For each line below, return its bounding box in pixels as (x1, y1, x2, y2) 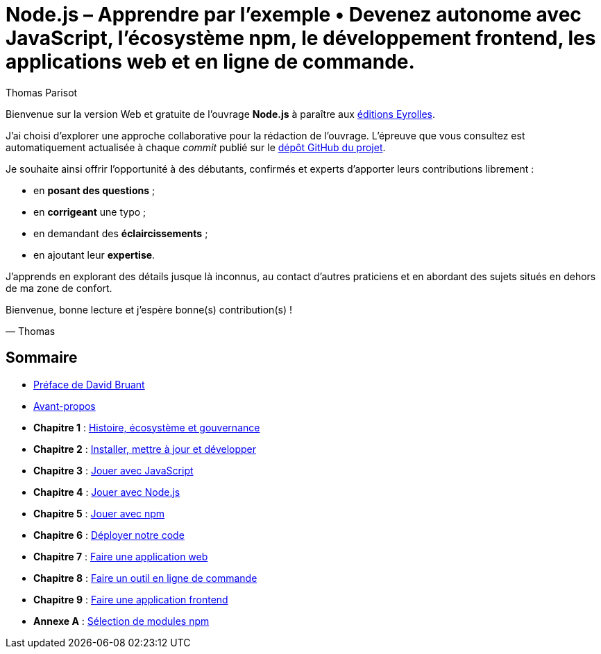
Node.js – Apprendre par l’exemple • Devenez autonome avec (6, 3, 582, 26)
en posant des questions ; (33, 184, 155, 196)
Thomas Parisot (6, 86, 78, 98)
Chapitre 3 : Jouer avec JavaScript (33, 464, 194, 476)
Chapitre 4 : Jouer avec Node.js (33, 485, 180, 498)
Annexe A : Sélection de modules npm (33, 614, 210, 627)
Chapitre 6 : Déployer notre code (33, 528, 185, 541)
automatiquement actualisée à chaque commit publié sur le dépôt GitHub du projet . (6, 141, 386, 153)
